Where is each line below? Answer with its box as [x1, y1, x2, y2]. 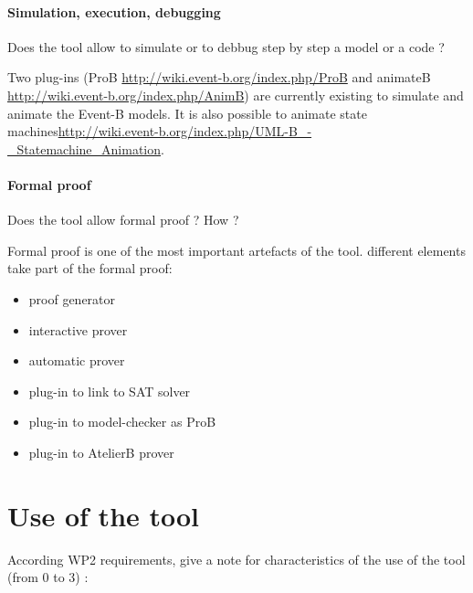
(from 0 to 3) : [7, 567, 89, 587]
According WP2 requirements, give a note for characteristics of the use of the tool [7, 549, 466, 568]
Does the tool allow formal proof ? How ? [7, 210, 239, 229]
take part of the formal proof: [7, 259, 173, 278]
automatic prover [28, 351, 125, 370]
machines [7, 122, 58, 141]
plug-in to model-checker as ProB [28, 412, 216, 431]
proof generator [28, 289, 116, 308]
